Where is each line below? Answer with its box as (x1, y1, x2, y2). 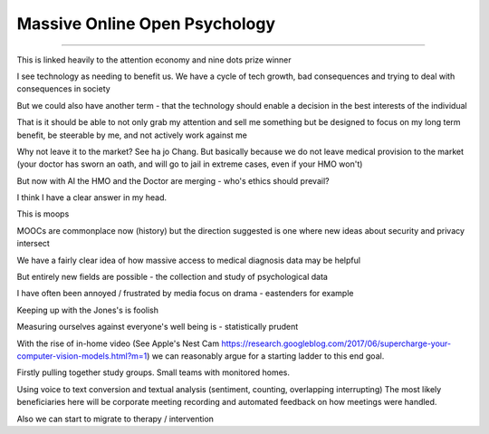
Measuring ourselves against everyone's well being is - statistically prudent (16, 322, 299, 333)
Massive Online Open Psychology (16, 14, 276, 34)
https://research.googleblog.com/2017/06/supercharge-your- (221, 338, 452, 349)
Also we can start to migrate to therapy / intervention (16, 413, 215, 424)
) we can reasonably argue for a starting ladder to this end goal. (146, 350, 385, 362)
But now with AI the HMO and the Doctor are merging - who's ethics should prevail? (16, 175, 330, 186)
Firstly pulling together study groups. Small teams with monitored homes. (16, 367, 290, 378)
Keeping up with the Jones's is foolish (16, 304, 158, 315)
